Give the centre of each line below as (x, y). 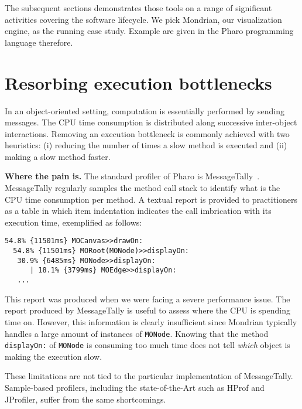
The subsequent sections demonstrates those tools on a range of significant (138, 8)
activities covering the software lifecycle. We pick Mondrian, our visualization (143, 19)
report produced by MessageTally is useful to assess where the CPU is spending (147, 310)
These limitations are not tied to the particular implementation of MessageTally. (149, 376)
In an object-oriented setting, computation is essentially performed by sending (145, 110)
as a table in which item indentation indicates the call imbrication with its (138, 211)
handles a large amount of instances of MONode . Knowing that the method (137, 333)
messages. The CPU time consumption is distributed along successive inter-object (151, 122)
